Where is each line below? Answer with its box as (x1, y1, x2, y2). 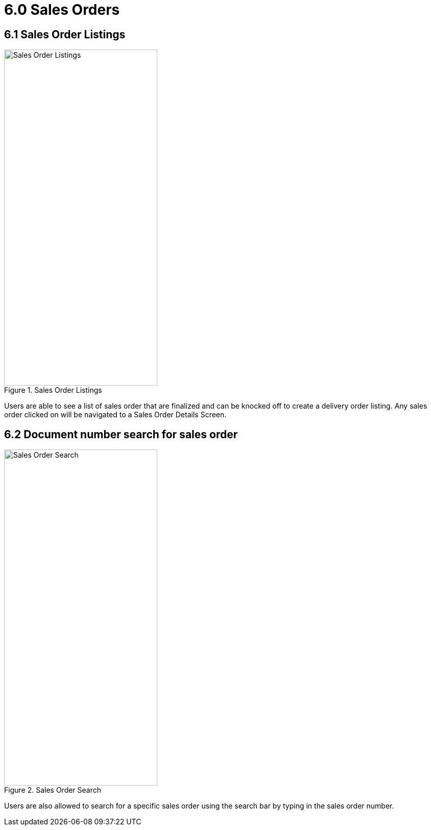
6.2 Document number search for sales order (4, 428, 238, 441)
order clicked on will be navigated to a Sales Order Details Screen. (4, 410, 227, 419)
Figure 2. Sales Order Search (4, 786, 102, 795)
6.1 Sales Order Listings (4, 28, 126, 41)
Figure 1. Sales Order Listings (4, 386, 102, 395)
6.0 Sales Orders (4, 1, 120, 18)
